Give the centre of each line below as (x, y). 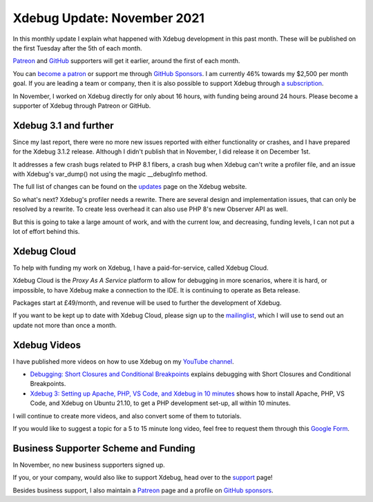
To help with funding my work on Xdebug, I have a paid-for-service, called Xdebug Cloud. (141, 268)
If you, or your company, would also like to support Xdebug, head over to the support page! (143, 478)
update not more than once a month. (65, 325)
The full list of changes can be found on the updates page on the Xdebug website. (130, 187)
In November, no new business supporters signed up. (89, 465)
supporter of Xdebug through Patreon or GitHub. (82, 105)
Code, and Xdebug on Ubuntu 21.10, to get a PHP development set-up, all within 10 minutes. (160, 403)
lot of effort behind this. (46, 231)
